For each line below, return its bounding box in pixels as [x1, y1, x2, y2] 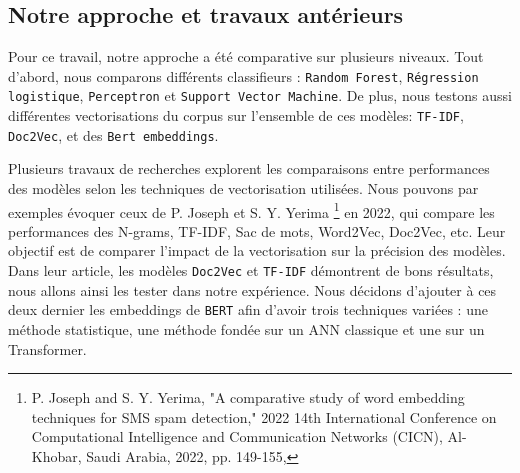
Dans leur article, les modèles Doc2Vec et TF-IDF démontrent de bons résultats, [8, 260, 494, 281]
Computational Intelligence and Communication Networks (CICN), [31, 426, 443, 447]
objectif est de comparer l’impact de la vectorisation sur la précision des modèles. [8, 240, 506, 261]
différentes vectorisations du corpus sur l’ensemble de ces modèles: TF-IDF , [8, 105, 464, 126]
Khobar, [31, 445, 82, 466]
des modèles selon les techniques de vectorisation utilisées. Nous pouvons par [8, 178, 479, 199]
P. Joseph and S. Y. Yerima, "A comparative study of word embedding [31, 387, 465, 408]
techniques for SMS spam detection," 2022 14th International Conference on [31, 406, 497, 427]
